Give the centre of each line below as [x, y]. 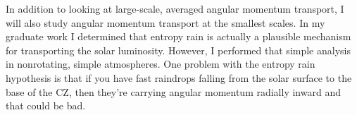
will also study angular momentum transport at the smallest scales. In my [165, 22]
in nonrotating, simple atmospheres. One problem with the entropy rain [161, 64]
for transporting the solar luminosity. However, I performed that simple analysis [178, 50]
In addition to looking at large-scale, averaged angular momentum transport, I [175, 8]
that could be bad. [46, 105]
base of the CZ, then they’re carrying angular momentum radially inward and [173, 91]
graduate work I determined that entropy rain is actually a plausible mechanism [178, 36]
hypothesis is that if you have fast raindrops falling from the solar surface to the [179, 77]
